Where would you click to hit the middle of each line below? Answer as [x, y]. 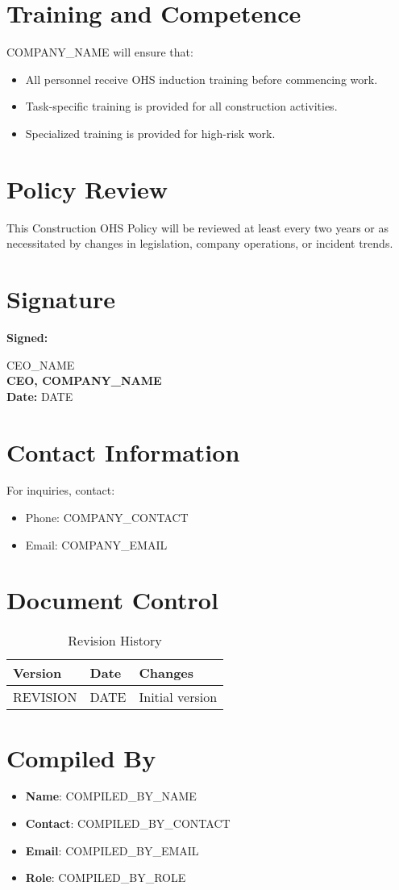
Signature [61, 299]
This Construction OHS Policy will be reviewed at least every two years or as [197, 227]
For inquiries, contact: [61, 490]
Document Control [112, 600]
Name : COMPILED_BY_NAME [111, 796]
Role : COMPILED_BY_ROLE [106, 877]
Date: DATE [40, 396]
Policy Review [87, 188]
